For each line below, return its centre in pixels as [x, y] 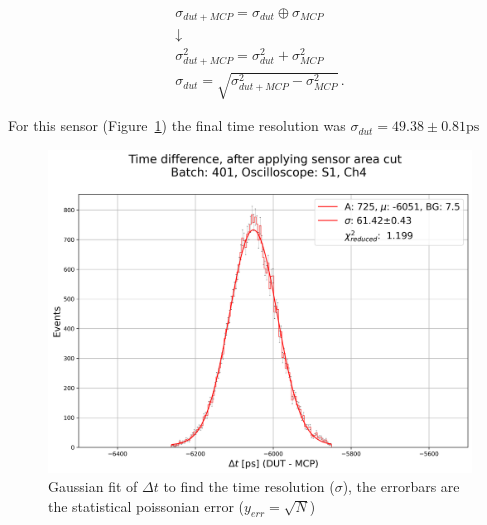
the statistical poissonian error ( [146, 505]
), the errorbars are [401, 486]
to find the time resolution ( [249, 486]
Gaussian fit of [93, 486]
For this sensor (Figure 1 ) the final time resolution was [177, 125]
